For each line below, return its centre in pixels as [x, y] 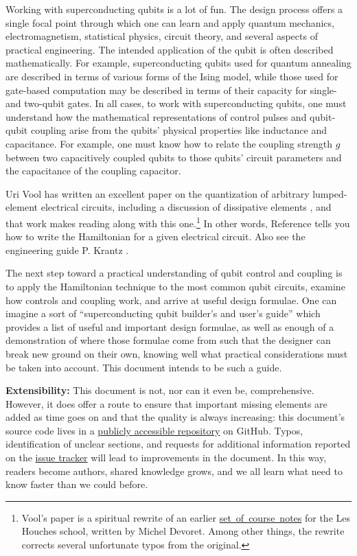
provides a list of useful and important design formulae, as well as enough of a [170, 326]
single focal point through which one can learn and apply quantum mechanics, [170, 22]
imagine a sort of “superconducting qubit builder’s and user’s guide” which [163, 313]
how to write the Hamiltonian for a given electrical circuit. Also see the [156, 236]
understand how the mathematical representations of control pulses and [156, 116]
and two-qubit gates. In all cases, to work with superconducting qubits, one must [176, 103]
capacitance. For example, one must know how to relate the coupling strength [169, 143]
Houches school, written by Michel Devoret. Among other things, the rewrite [183, 531]
